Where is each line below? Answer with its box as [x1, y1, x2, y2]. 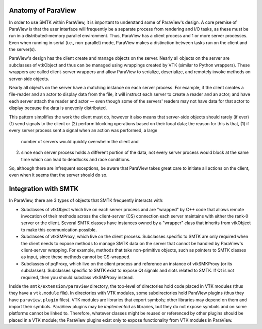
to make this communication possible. [21, 227, 97, 232]
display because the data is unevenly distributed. [9, 105, 107, 111]
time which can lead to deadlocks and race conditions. [21, 156, 131, 162]
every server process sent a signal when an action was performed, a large [9, 128, 158, 133]
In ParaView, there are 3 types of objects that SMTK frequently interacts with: [9, 197, 164, 203]
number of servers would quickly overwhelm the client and [21, 138, 139, 144]
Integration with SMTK [9, 185, 79, 193]
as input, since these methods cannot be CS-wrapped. [21, 254, 131, 260]
